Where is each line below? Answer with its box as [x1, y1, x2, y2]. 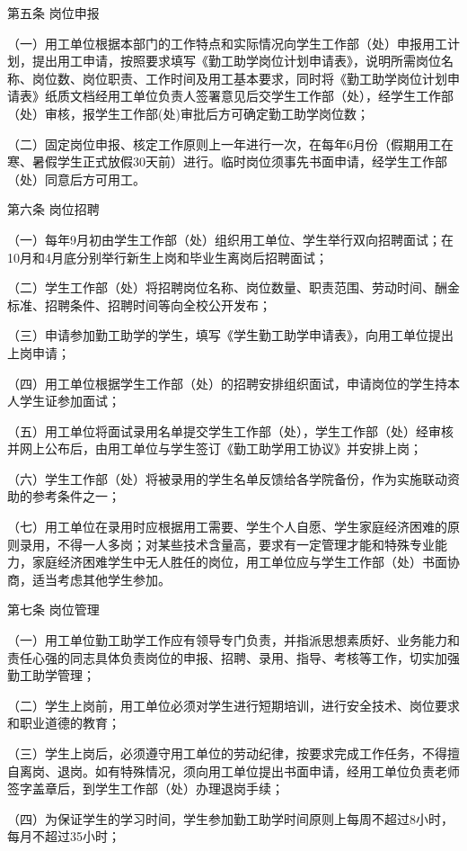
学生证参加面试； [19, 391, 120, 410]
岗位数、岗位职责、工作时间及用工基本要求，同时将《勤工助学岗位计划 [31, 68, 447, 87]
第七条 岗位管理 [7, 600, 100, 619]
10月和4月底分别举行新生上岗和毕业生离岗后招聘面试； [7, 247, 328, 266]
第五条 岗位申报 [7, 4, 100, 22]
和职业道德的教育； [7, 713, 120, 732]
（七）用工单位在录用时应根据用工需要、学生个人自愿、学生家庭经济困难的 [7, 517, 447, 536]
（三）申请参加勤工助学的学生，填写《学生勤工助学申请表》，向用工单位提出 [7, 326, 454, 345]
